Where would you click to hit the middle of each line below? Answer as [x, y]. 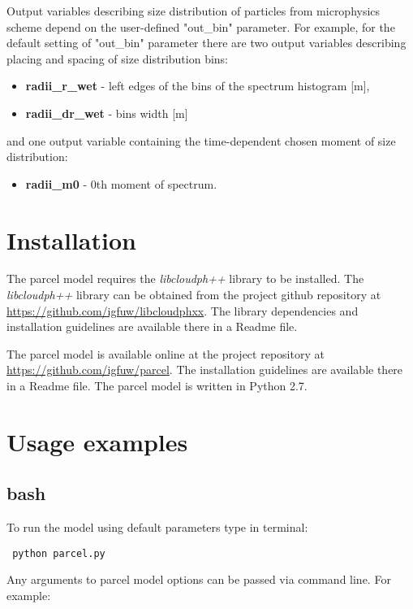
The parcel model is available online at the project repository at [166, 353]
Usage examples [97, 441]
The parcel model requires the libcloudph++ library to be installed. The [185, 278]
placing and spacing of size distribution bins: [117, 58]
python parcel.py [59, 553]
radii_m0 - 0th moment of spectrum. [121, 183]
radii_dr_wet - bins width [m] [107, 113]
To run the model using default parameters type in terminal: [157, 527]
